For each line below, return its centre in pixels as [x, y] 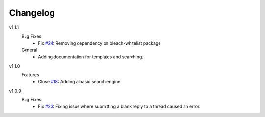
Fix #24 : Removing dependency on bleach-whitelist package [99, 43]
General [29, 50]
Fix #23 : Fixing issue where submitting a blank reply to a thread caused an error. [119, 106]
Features [30, 75]
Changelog [32, 13]
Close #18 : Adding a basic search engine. [80, 82]
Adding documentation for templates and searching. [91, 57]
